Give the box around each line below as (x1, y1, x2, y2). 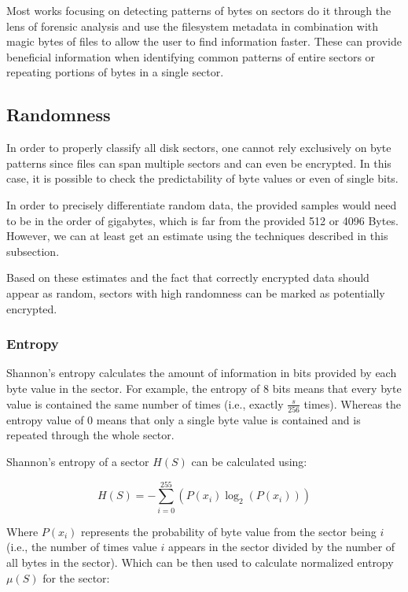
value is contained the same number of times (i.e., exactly (6, 395, 284, 412)
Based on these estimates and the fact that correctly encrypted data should (6, 269, 369, 286)
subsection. (6, 242, 60, 259)
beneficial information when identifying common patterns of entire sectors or (6, 48, 376, 65)
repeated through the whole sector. (6, 427, 175, 443)
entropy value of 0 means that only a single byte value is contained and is (6, 411, 361, 427)
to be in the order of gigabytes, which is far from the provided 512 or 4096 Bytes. (6, 212, 399, 228)
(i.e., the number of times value (6, 538, 157, 555)
